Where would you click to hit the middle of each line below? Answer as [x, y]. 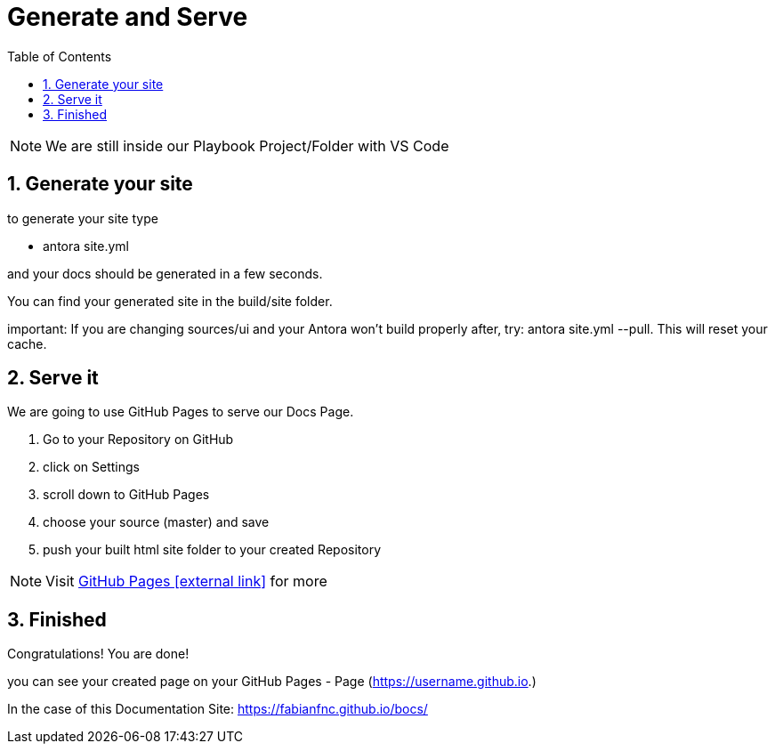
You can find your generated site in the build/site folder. [170, 301]
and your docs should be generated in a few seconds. [165, 273]
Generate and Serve [128, 17]
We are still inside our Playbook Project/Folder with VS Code [247, 145]
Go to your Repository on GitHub [138, 440]
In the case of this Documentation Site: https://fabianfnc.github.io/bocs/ [218, 709]
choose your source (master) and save [156, 522]
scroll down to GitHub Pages [126, 495]
